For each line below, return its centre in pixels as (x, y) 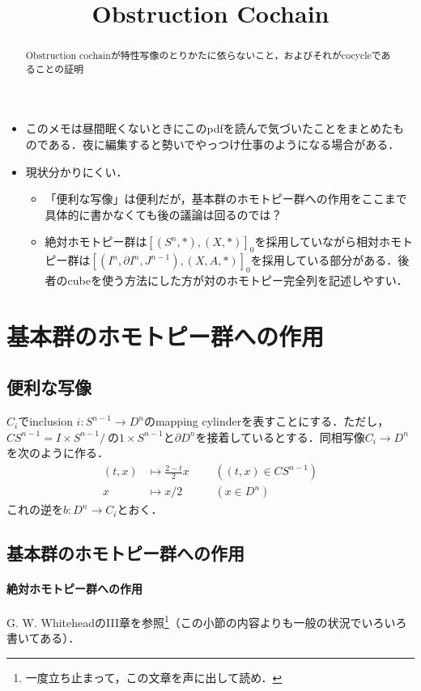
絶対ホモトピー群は (96, 242)
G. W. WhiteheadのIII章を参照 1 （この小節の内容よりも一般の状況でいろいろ (207, 621)
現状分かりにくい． (77, 171)
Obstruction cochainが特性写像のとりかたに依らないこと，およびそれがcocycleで (203, 55)
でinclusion (45, 421)
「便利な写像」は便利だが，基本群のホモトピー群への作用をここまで (226, 199)
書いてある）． (43, 638)
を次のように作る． (57, 453)
